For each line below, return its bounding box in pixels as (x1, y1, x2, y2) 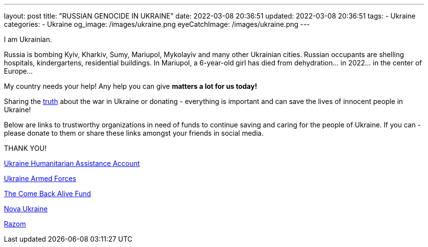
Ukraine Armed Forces (4, 174, 76, 183)
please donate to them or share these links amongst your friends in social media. (4, 129, 264, 137)
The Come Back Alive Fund (4, 189, 91, 198)
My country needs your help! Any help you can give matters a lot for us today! (4, 82, 257, 90)
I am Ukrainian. (4, 35, 52, 43)
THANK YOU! (4, 144, 47, 152)
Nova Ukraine (4, 205, 48, 213)
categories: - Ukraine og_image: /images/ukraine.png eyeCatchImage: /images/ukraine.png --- (4, 20, 310, 28)
